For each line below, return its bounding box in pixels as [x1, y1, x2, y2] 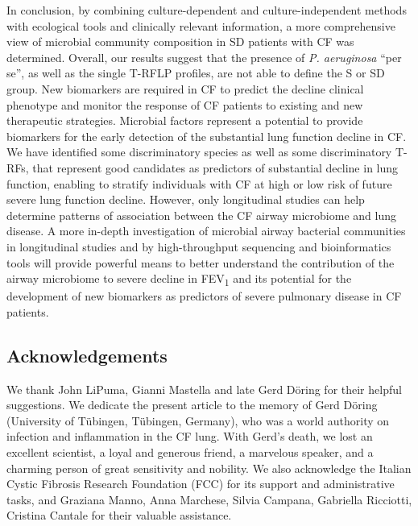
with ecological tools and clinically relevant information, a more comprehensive [6, 17, 395, 34]
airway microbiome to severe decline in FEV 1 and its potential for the [6, 270, 352, 288]
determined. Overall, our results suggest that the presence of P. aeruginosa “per [6, 48, 402, 65]
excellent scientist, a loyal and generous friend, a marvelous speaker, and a [6, 443, 374, 460]
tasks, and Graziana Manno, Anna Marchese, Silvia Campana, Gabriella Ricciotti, [6, 491, 412, 507]
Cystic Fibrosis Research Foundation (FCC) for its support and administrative [6, 475, 395, 492]
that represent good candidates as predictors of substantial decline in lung [32, 159, 399, 176]
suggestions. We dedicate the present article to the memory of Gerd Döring [6, 396, 378, 413]
